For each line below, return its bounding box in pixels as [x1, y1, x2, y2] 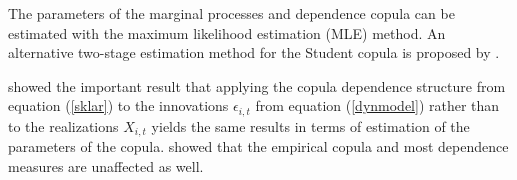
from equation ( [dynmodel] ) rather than [255, 95, 500, 116]
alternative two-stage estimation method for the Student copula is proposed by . [8, 42, 500, 63]
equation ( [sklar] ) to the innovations [8, 95, 229, 116]
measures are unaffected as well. [8, 155, 204, 176]
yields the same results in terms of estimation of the [151, 115, 470, 136]
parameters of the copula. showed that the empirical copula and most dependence [8, 136, 509, 157]
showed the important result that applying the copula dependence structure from [8, 75, 506, 96]
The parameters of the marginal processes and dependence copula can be [8, 3, 455, 23]
